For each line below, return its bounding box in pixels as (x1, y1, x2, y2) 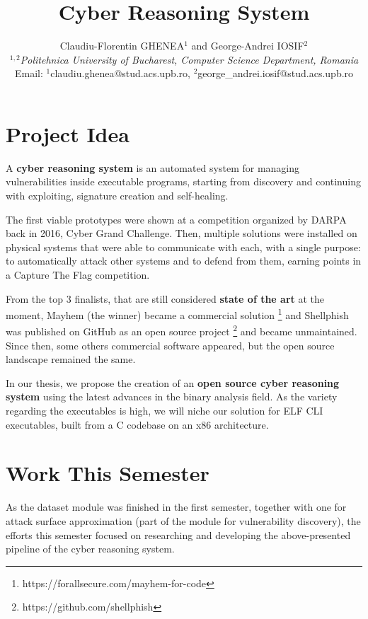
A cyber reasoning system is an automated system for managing (6, 160, 300, 175)
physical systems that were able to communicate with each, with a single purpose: (6, 239, 361, 254)
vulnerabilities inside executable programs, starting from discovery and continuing (6, 174, 361, 189)
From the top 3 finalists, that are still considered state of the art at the (6, 291, 325, 306)
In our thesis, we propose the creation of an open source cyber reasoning (6, 375, 340, 390)
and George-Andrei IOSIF (191, 38, 304, 53)
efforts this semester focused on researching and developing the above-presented (6, 527, 351, 542)
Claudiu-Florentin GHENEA (59, 38, 185, 53)
